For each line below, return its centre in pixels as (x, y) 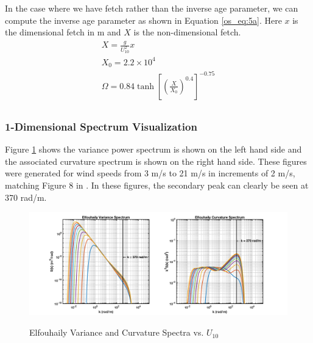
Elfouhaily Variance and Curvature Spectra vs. (117, 332)
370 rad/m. (26, 197)
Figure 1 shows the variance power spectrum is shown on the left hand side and (153, 149)
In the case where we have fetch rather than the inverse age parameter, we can (152, 8)
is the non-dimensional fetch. (187, 32)
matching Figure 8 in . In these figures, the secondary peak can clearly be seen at (157, 185)
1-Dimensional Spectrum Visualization (101, 126)
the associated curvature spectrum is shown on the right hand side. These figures (156, 161)
